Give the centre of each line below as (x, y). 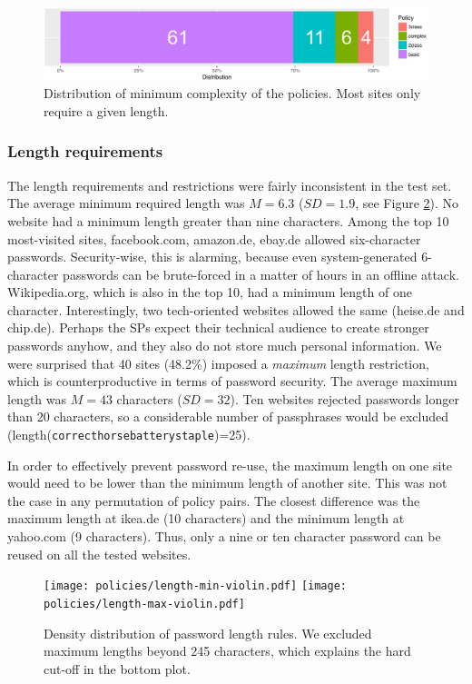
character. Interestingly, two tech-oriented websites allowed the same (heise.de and (236, 309)
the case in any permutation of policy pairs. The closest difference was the (214, 500)
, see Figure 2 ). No (407, 203)
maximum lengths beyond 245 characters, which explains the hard (227, 651)
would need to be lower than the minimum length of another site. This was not (227, 483)
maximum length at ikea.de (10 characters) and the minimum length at (206, 518)
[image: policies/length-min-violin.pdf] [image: (195, 586)
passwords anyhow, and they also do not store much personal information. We (225, 346)
